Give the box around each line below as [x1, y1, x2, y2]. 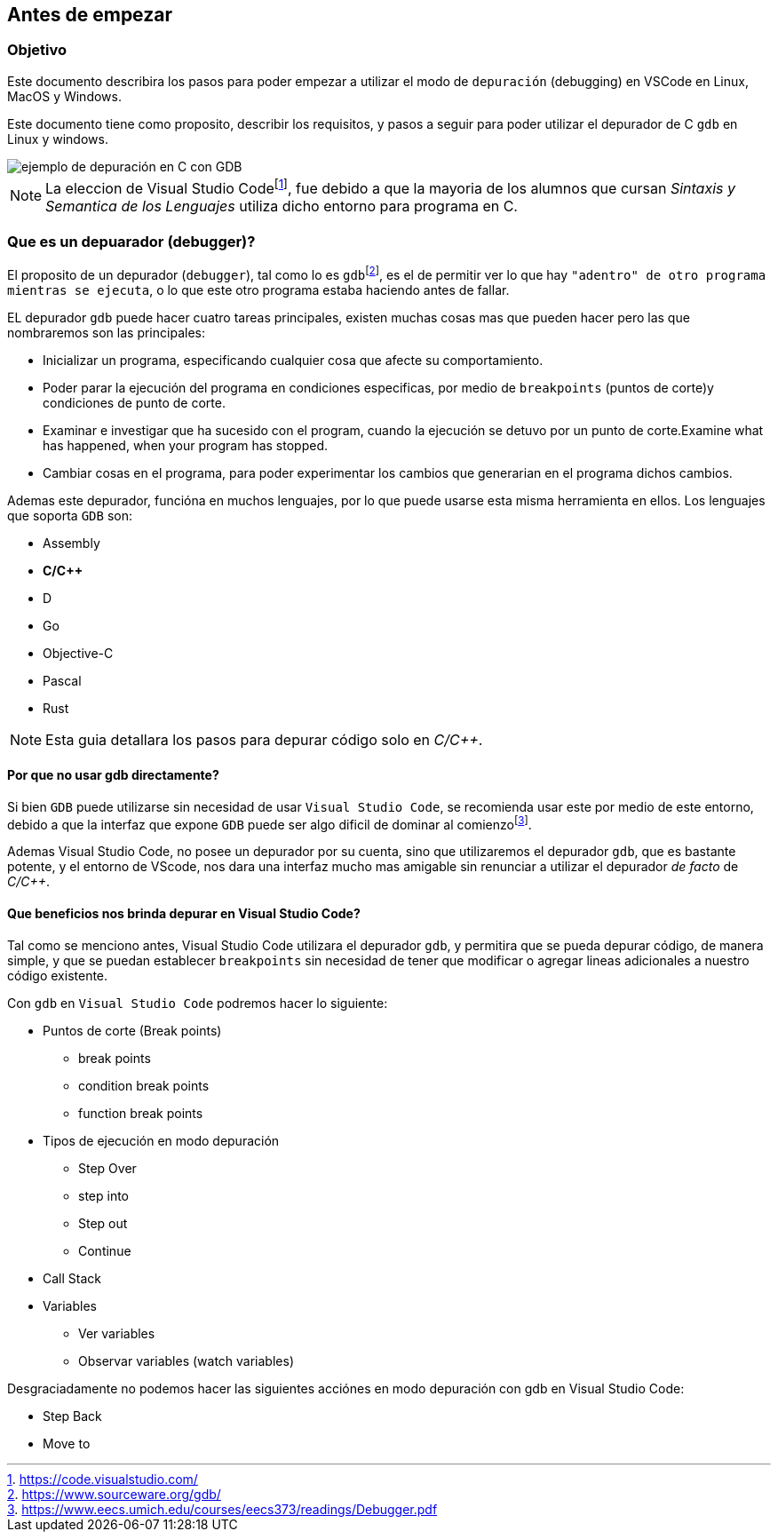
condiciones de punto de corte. [43, 394, 226, 410]
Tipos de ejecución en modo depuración [43, 1132, 280, 1148]
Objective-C [43, 645, 114, 661]
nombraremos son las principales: [7, 324, 205, 340]
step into [78, 1187, 130, 1203]
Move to [43, 1435, 91, 1451]
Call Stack [43, 1270, 101, 1286]
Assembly [43, 535, 100, 551]
